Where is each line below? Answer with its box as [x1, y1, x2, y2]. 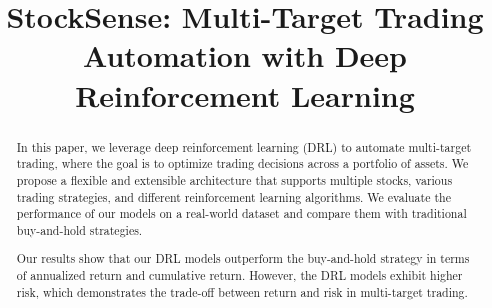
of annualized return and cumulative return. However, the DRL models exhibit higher [16, 267, 463, 284]
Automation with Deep [82, 35, 408, 76]
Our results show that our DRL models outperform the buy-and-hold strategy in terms [16, 250, 470, 267]
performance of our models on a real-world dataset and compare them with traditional [16, 205, 467, 222]
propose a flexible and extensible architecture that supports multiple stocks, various [16, 171, 453, 188]
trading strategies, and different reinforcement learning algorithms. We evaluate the [16, 188, 451, 205]
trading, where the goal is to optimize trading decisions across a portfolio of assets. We [16, 155, 469, 172]
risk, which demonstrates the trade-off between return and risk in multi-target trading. [16, 283, 468, 300]
